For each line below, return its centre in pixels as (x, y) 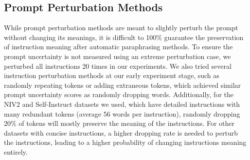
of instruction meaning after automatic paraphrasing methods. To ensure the (118, 47)
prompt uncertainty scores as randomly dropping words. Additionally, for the (119, 94)
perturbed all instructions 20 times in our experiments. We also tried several (118, 66)
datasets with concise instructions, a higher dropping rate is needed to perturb (121, 132)
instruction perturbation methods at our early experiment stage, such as (112, 75)
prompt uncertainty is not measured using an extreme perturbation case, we (117, 56)
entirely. (16, 151)
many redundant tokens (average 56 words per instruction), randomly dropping (122, 113)
